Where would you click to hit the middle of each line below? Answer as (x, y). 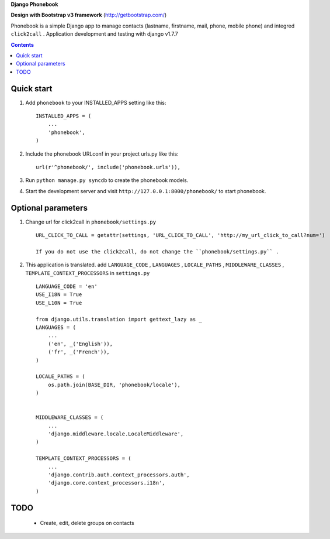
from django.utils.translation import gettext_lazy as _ (119, 319)
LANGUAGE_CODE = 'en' (67, 286)
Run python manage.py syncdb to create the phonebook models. (107, 180)
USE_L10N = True (59, 303)
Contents (22, 44)
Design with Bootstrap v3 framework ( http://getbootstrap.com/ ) (89, 15)
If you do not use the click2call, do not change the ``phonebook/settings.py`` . (157, 251)
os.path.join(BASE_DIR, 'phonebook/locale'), (114, 384)
